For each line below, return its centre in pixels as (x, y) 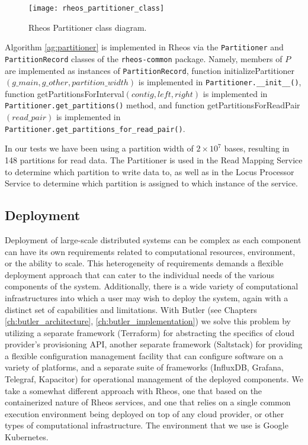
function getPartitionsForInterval (65, 93)
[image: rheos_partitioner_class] (97, 8)
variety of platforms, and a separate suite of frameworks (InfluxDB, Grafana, (144, 367)
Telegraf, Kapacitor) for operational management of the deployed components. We (154, 379)
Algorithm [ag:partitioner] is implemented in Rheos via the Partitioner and (144, 47)
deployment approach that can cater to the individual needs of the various (139, 274)
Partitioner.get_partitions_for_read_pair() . (95, 128)
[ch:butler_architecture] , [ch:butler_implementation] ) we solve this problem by (148, 321)
